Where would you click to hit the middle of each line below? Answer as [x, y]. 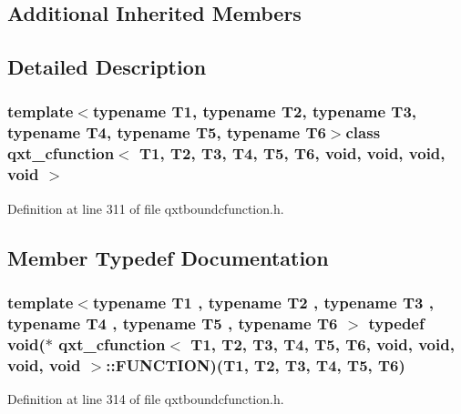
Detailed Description [107, 67]
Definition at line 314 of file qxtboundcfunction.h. [146, 398]
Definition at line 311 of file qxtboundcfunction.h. [146, 208]
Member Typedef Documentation [168, 257]
